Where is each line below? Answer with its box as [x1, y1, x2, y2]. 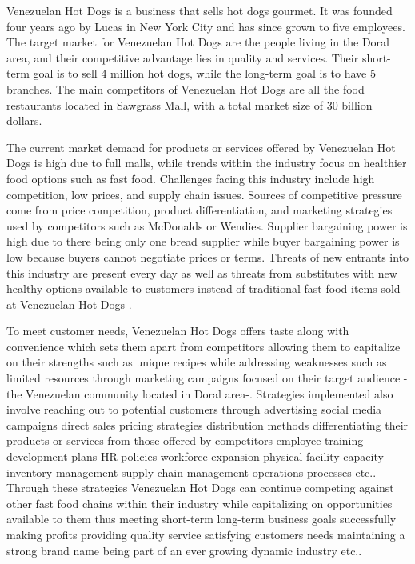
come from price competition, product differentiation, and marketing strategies [6, 202, 393, 218]
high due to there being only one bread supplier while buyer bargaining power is [6, 233, 400, 250]
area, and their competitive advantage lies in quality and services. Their [6, 49, 359, 66]
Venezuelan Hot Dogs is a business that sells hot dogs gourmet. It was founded [6, 2, 393, 18]
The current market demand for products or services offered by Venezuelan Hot [6, 138, 396, 155]
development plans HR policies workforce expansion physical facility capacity [6, 448, 384, 465]
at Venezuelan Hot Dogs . [6, 295, 132, 312]
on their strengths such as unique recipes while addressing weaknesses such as [6, 354, 387, 370]
